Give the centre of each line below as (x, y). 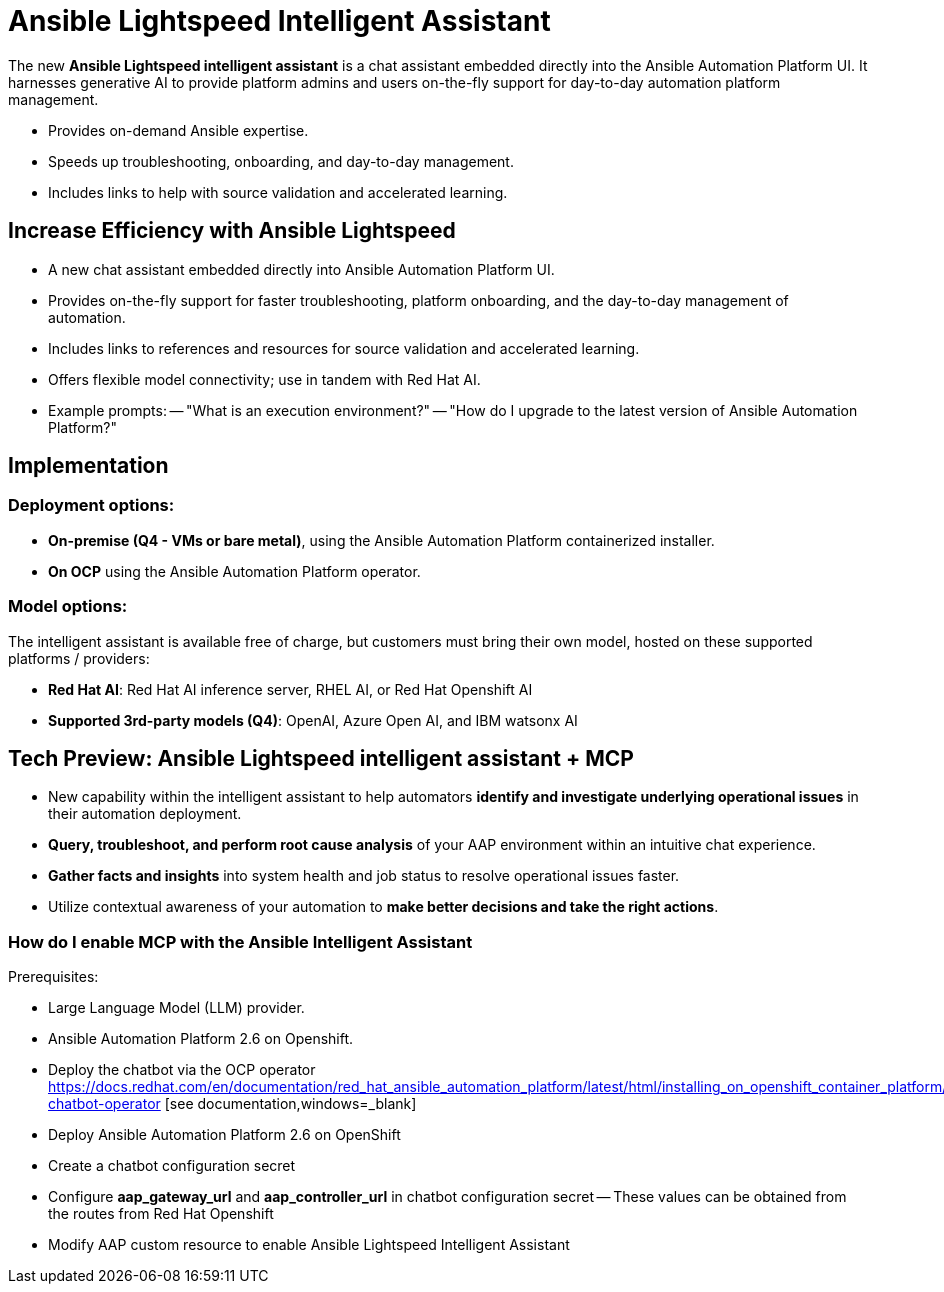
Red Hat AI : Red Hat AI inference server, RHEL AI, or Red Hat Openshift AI (290, 689)
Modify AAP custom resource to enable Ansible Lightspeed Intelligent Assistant (309, 1245)
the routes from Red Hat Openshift (161, 1214)
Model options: (68, 606)
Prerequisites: (53, 977)
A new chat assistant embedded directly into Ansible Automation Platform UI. (301, 269)
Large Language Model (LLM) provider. (176, 1008)
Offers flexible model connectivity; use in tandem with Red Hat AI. (264, 379)
